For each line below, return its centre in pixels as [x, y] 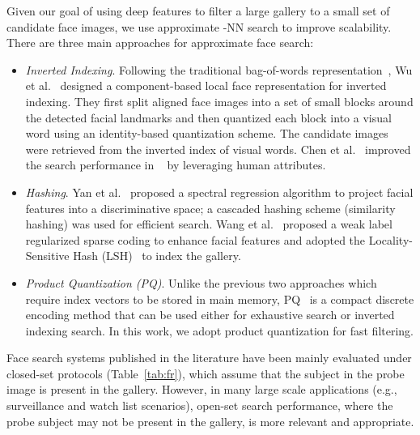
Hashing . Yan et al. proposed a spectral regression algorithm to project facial [219, 192]
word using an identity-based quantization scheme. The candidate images [207, 133]
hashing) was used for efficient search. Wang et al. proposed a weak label [209, 224]
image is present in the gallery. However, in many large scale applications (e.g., [202, 389]
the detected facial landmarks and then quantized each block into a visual [208, 117]
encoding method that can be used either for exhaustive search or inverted [210, 315]
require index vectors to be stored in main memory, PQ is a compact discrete [220, 299]
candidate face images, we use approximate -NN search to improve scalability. [199, 26]
